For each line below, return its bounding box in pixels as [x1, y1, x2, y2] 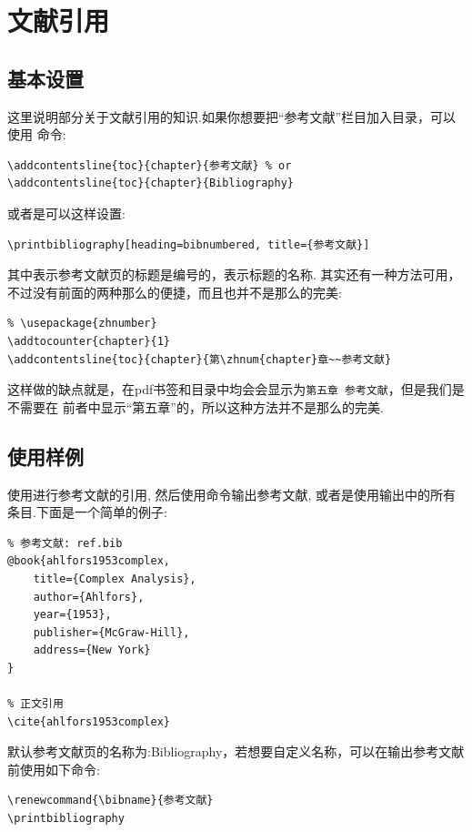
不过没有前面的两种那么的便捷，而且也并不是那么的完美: [7, 282, 342, 301]
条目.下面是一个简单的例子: [7, 502, 167, 522]
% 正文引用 [7, 697, 64, 711]
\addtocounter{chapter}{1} [7, 334, 170, 348]
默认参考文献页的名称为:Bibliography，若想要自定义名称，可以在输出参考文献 [7, 742, 465, 761]
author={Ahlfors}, [33, 590, 145, 604]
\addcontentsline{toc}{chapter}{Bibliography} [7, 177, 294, 190]
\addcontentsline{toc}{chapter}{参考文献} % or [7, 158, 292, 172]
